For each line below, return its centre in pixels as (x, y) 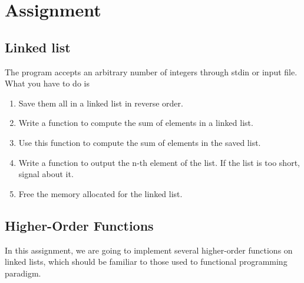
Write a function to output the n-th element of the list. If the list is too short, (159, 162)
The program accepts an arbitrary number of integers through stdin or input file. (151, 71)
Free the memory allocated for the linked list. (100, 193)
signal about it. (46, 174)
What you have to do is (47, 83)
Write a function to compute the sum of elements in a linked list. (136, 123)
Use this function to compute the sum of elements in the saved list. (140, 142)
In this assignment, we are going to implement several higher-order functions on (149, 250)
